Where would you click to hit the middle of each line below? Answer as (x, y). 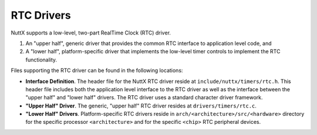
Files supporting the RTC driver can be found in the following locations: (97, 71)
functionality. (41, 60)
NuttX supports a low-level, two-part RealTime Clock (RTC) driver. (91, 33)
